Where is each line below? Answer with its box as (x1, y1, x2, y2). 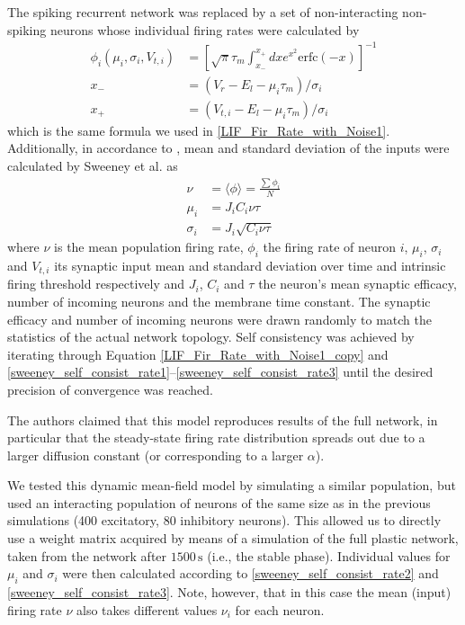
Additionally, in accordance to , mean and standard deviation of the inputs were (7, 138, 450, 157)
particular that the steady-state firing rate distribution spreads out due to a (7, 428, 425, 447)
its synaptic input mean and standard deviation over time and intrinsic (54, 255, 446, 274)
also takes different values (76, 600, 218, 619)
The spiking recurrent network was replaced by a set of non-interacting (7, 3, 398, 21)
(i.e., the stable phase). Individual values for (207, 546, 451, 565)
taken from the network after (7, 546, 167, 565)
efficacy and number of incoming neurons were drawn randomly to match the (7, 309, 432, 328)
